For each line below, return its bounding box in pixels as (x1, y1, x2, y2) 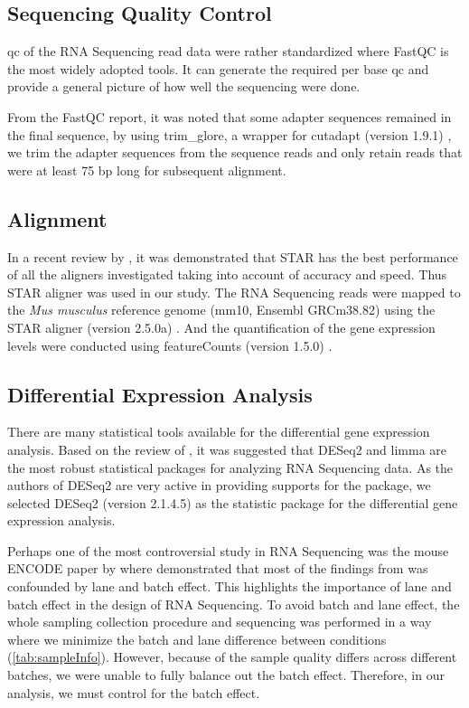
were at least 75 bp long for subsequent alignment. (7, 160, 286, 179)
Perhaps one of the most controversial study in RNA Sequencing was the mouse (7, 541, 449, 560)
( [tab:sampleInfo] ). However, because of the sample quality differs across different (7, 647, 457, 666)
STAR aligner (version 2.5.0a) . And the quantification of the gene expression (7, 317, 436, 336)
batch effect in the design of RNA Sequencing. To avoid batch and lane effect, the (7, 594, 460, 613)
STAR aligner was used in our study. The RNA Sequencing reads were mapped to (7, 282, 461, 301)
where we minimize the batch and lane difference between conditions (7, 629, 387, 648)
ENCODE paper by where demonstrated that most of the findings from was (7, 559, 428, 578)
